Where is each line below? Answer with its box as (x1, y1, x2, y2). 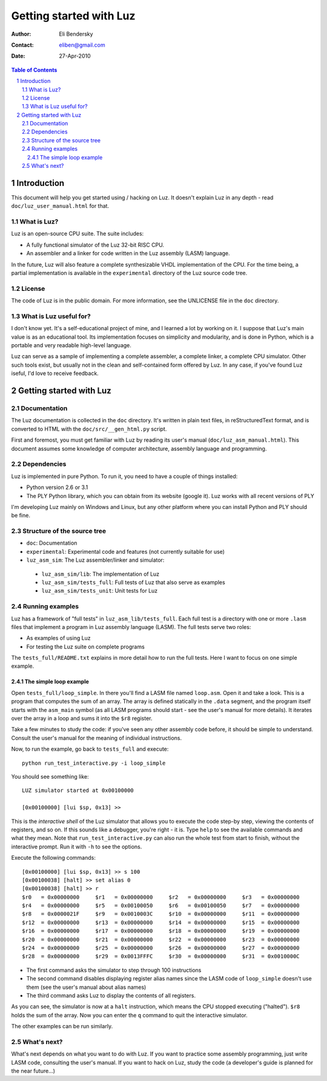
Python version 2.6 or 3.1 (26, 484, 88, 491)
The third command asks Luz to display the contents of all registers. (26, 991, 196, 999)
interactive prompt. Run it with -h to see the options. (11, 843, 142, 850)
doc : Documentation (26, 539, 78, 547)
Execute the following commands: (11, 854, 96, 862)
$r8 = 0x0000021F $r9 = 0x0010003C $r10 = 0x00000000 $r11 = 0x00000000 (22, 911, 300, 917)
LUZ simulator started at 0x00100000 (22, 787, 134, 794)
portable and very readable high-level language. (11, 342, 131, 349)
